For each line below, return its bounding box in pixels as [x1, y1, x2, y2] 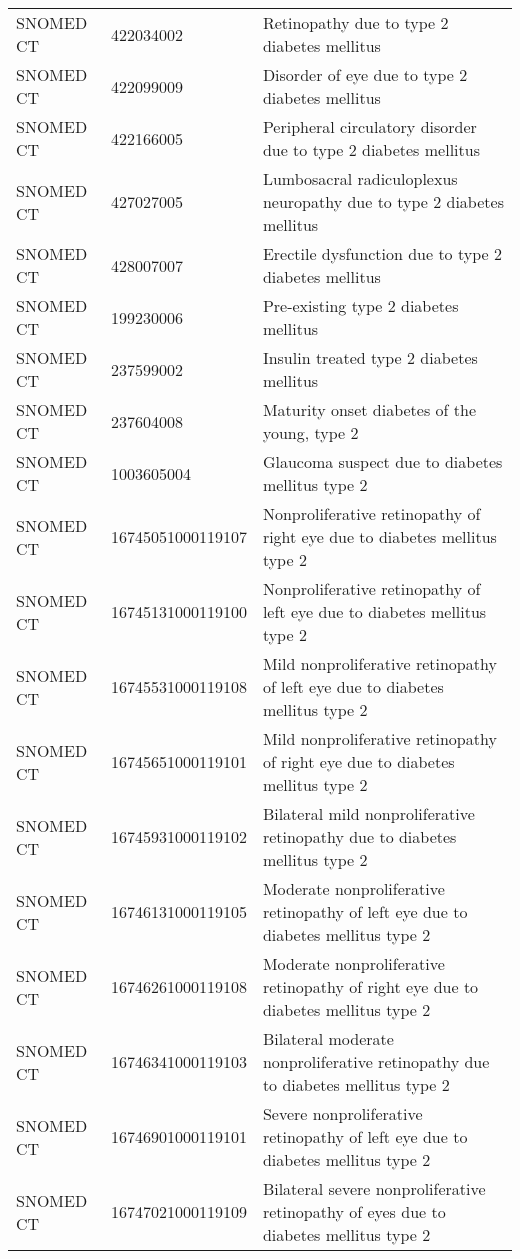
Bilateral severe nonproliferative [262, 1177, 486, 1200]
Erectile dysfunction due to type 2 [262, 242, 502, 265]
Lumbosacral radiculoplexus [262, 167, 458, 190]
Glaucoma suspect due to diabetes [262, 450, 503, 473]
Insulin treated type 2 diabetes [262, 346, 478, 369]
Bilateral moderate [262, 1027, 394, 1050]
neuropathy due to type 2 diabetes [262, 190, 504, 213]
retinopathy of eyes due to [262, 1200, 446, 1223]
